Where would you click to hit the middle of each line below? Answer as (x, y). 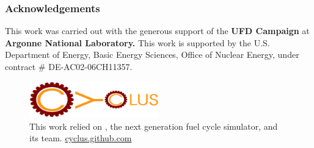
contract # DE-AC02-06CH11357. (69, 66)
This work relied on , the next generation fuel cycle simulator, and (154, 126)
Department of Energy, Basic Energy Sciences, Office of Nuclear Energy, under (152, 55)
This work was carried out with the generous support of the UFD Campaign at (157, 31)
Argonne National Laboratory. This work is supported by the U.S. (137, 42)
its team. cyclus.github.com (81, 138)
